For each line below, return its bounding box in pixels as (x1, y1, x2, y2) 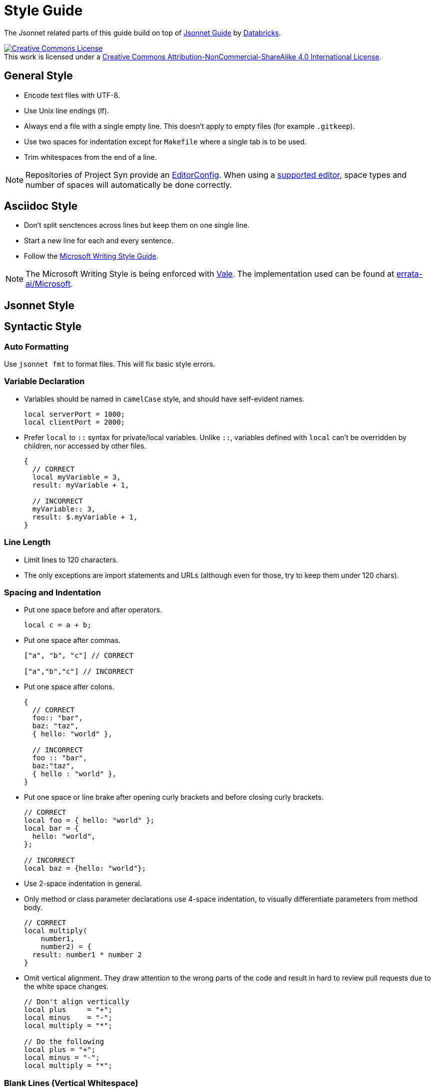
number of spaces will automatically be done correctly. (25, 179, 232, 190)
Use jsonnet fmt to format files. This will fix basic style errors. (4, 360, 215, 369)
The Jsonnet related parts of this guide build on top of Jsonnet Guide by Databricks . (4, 28, 281, 37)
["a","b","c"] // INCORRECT (24, 667, 134, 676)
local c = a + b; (24, 621, 91, 629)
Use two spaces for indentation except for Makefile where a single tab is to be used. (24, 137, 307, 146)
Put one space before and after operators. (24, 605, 162, 614)
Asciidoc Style (4, 200, 78, 213)
